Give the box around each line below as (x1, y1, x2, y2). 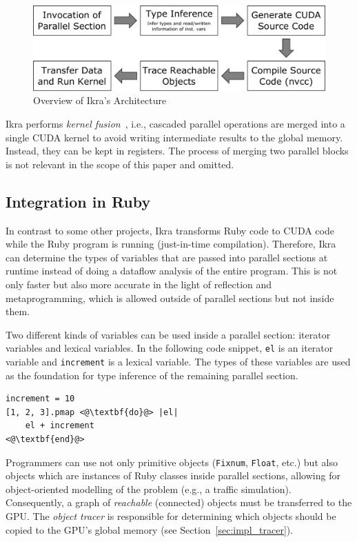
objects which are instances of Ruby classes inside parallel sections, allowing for (6, 468, 340, 483)
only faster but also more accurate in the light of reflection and (6, 277, 272, 291)
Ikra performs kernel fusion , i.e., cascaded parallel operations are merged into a (6, 116, 345, 130)
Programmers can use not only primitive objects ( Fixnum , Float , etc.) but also (6, 454, 338, 469)
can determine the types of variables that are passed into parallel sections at (6, 250, 328, 264)
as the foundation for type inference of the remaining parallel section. (6, 368, 298, 382)
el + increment (25, 421, 94, 431)
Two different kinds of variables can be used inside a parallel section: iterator (6, 327, 331, 341)
